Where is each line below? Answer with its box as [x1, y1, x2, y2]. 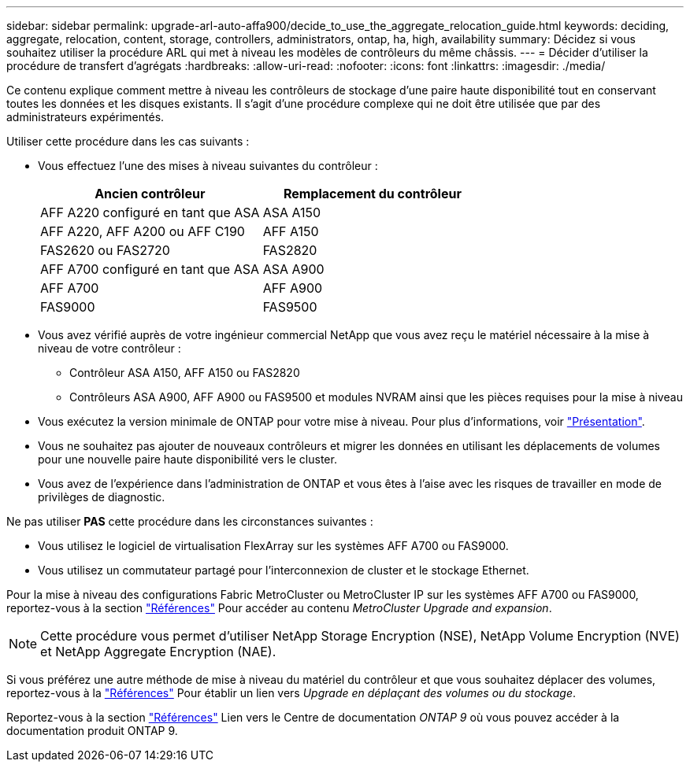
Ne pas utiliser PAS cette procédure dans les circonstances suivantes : [6, 515, 373, 528]
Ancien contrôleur [95, 186, 206, 201]
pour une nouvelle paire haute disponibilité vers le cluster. [38, 452, 337, 466]
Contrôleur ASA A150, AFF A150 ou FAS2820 [69, 366, 300, 379]
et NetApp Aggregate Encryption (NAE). [40, 644, 276, 659]
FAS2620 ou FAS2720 [40, 242, 170, 258]
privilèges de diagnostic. [38, 490, 165, 504]
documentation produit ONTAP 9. [6, 724, 178, 737]
